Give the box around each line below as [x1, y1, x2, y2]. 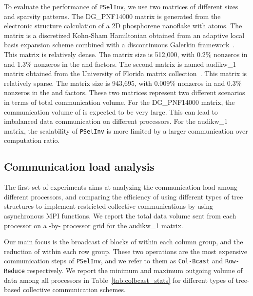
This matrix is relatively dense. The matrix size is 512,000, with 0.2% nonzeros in [4, 49, 248, 59]
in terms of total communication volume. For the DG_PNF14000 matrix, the [4, 97, 235, 107]
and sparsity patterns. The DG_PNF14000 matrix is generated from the [4, 11, 221, 21]
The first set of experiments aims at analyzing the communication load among [4, 182, 237, 192]
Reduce [4, 268, 25, 275]
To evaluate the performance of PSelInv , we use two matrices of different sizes [4, 1, 238, 11]
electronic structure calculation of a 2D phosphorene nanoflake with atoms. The [4, 20, 242, 31]
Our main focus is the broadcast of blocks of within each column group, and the [4, 237, 243, 247]
